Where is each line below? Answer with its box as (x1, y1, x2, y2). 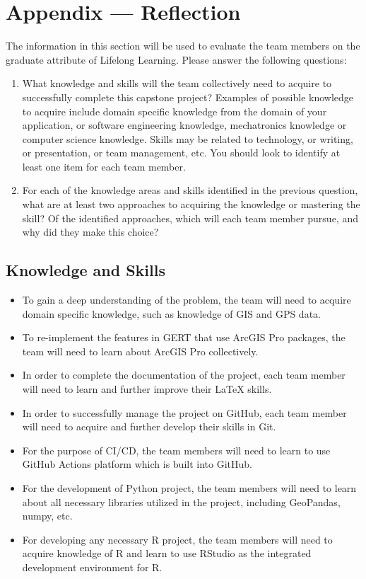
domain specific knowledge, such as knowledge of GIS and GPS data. (22, 306, 321, 321)
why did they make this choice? (22, 224, 159, 239)
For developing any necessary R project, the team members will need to (22, 532, 333, 546)
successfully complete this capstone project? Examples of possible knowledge (22, 89, 354, 104)
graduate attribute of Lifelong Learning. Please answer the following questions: (6, 52, 347, 67)
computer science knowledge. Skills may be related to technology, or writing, (22, 131, 353, 146)
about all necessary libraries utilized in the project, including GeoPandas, (22, 494, 341, 509)
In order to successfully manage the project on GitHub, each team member (22, 405, 347, 420)
